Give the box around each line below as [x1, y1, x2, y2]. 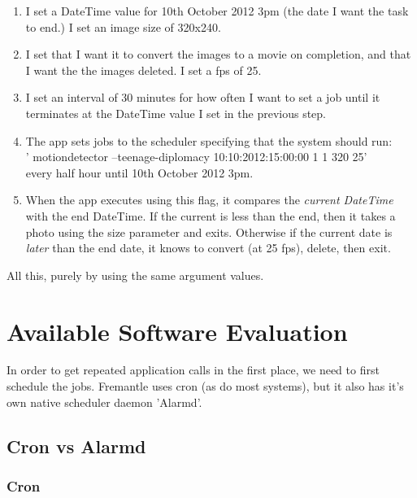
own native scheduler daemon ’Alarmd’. [7, 393, 202, 410]
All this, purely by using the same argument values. [7, 266, 264, 283]
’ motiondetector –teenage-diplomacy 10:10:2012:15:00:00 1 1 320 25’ [25, 148, 367, 165]
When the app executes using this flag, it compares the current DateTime [25, 191, 393, 208]
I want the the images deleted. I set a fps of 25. [25, 61, 262, 78]
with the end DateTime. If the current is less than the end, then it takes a [25, 207, 396, 224]
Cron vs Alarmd [7, 433, 146, 458]
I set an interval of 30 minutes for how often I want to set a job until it [25, 89, 380, 106]
